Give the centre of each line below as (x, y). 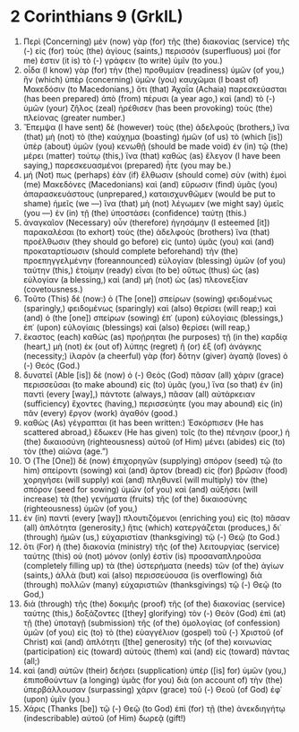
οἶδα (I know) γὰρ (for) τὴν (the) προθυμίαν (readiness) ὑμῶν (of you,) (154, 70)
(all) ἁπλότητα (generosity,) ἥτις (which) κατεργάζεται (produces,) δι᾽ (152, 527)
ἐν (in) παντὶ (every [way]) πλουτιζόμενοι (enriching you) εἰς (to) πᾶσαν (156, 518)
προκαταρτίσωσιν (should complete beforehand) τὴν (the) (131, 251)
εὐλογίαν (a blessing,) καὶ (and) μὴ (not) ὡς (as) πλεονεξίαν (136, 279)
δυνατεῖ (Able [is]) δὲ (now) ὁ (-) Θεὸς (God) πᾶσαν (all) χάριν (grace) (154, 375)
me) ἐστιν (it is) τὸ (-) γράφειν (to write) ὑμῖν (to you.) (123, 60)
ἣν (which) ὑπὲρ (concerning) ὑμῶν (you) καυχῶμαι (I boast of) (141, 79)
